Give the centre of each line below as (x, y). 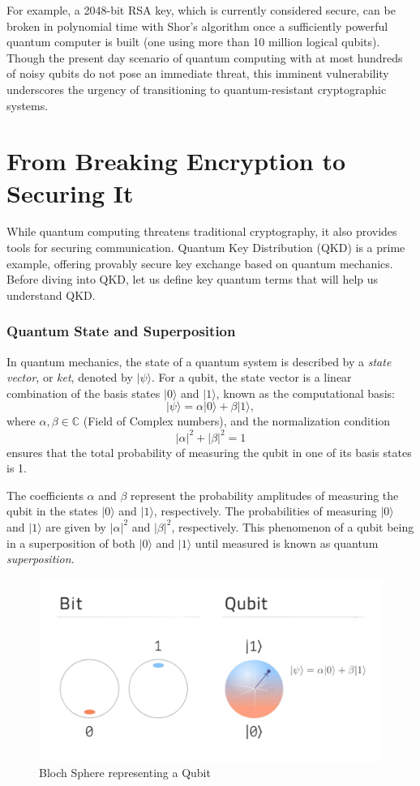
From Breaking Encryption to (176, 161)
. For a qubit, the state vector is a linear (251, 377)
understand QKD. (51, 295)
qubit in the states (52, 511)
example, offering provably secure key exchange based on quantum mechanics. (200, 263)
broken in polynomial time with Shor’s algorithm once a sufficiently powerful (197, 26)
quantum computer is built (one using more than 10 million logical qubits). (193, 42)
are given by (76, 526)
